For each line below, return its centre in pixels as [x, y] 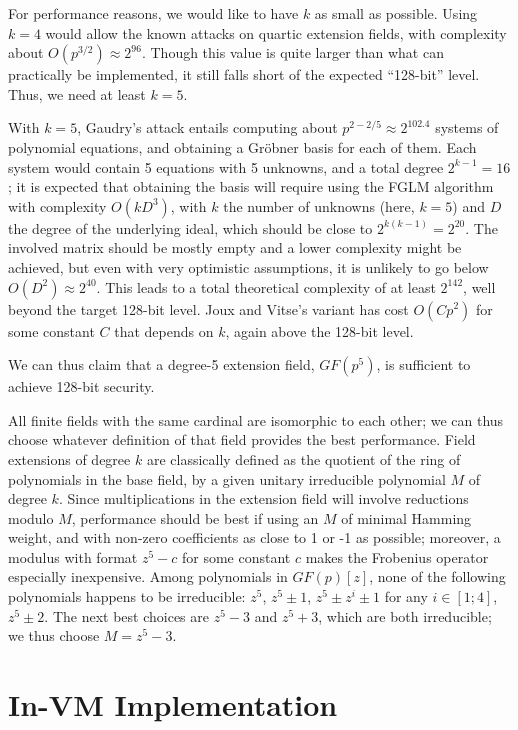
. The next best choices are [126, 615]
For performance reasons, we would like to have [153, 13]
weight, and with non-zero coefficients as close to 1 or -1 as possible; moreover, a [254, 537]
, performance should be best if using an [195, 517]
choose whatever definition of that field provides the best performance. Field [242, 439]
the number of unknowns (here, [319, 205]
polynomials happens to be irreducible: [127, 596]
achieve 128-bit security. [81, 386]
